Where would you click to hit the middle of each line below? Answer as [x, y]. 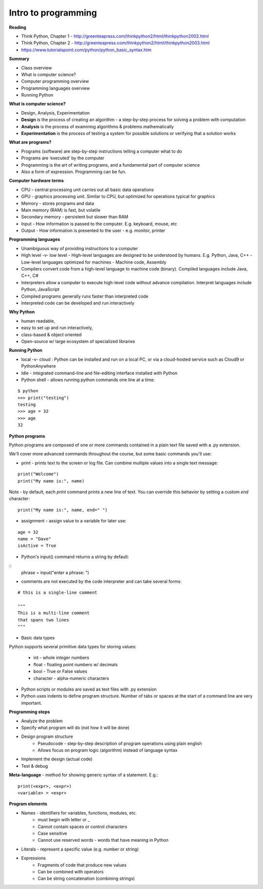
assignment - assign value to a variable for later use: [74, 521]
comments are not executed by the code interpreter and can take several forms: [102, 581]
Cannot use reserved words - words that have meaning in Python [103, 840]
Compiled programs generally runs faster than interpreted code [85, 296]
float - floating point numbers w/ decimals [75, 664]
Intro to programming [53, 13]
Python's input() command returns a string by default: [75, 557]
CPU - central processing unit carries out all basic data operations [87, 190]
